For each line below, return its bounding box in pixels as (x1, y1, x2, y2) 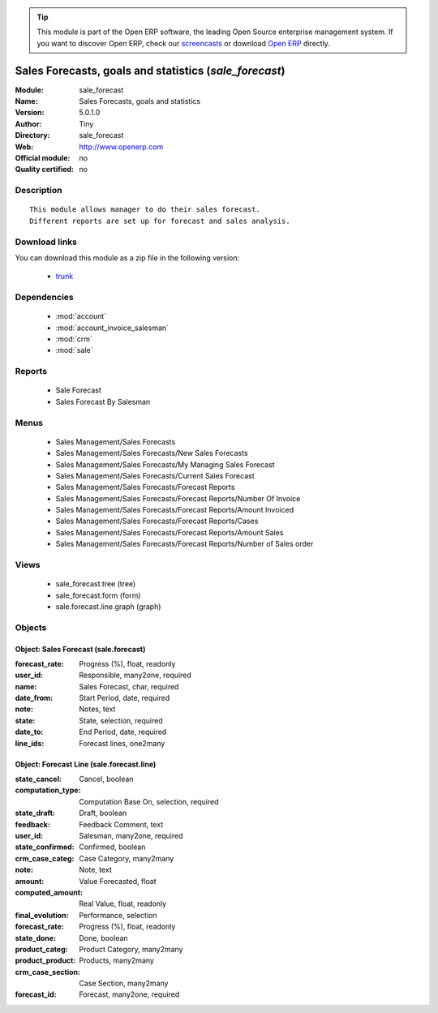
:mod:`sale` (55, 346, 93, 355)
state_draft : (15, 808, 56, 818)
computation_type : (15, 785, 81, 795)
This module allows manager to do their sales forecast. (29, 205, 261, 214)
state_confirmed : (15, 842, 75, 852)
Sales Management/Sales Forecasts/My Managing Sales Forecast (55, 459, 275, 470)
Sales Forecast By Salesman (55, 397, 151, 406)
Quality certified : (15, 165, 75, 174)
